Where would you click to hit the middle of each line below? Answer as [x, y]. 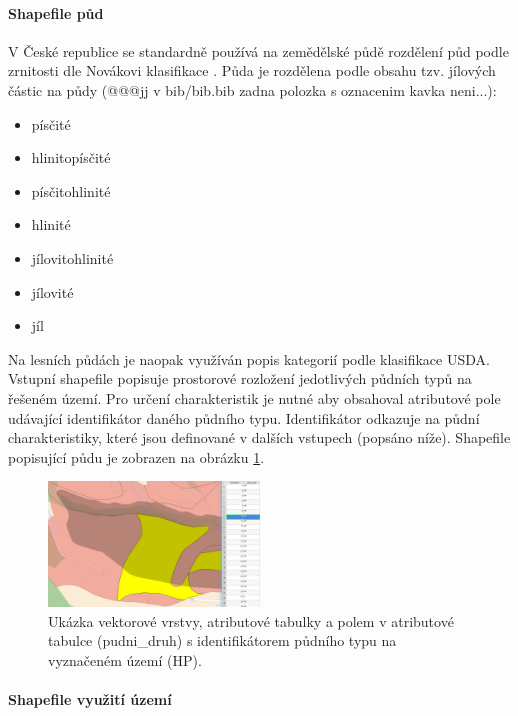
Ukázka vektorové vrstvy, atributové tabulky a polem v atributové [251, 620]
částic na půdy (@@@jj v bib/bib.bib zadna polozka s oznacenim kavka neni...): [252, 89]
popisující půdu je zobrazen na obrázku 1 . [136, 456]
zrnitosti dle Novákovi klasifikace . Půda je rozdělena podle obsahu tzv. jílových [252, 70]
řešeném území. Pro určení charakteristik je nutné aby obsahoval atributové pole [254, 397]
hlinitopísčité [71, 157]
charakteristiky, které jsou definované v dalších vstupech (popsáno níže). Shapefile [259, 437]
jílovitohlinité [72, 257]
